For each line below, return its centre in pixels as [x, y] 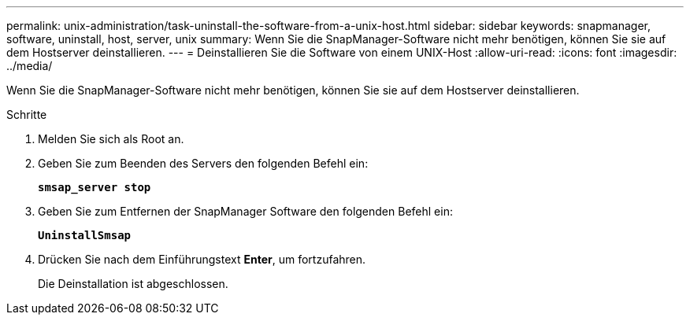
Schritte [27, 114]
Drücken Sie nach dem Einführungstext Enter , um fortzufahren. [202, 259]
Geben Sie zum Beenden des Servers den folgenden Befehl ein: [203, 163]
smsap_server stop [95, 187]
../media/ [30, 66]
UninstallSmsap [85, 235]
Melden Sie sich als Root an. [111, 139]
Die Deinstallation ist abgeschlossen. [133, 284]
